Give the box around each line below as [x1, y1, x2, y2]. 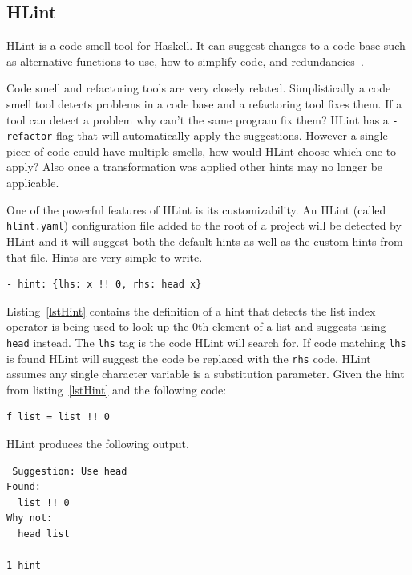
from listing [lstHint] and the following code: [6, 381, 227, 398]
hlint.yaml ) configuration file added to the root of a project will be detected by [6, 217, 402, 234]
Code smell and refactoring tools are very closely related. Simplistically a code [6, 80, 391, 96]
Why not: [6, 512, 53, 524]
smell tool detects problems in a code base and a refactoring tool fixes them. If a [6, 95, 402, 112]
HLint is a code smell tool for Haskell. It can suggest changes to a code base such [6, 37, 406, 54]
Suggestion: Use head [12, 465, 127, 477]
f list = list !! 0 [6, 411, 110, 423]
